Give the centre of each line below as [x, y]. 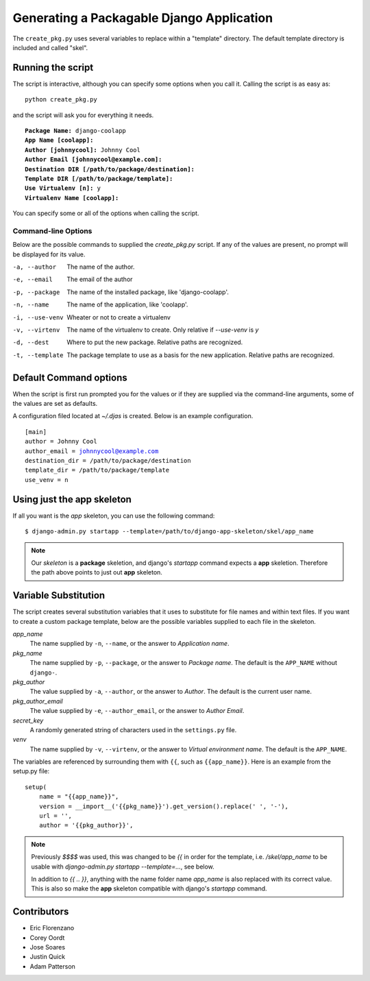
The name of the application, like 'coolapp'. [127, 304]
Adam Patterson [52, 966]
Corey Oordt [47, 937]
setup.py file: [31, 771]
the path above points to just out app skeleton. [97, 572]
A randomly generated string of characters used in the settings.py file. [133, 729]
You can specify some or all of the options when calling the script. [106, 213]
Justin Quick [47, 957]
